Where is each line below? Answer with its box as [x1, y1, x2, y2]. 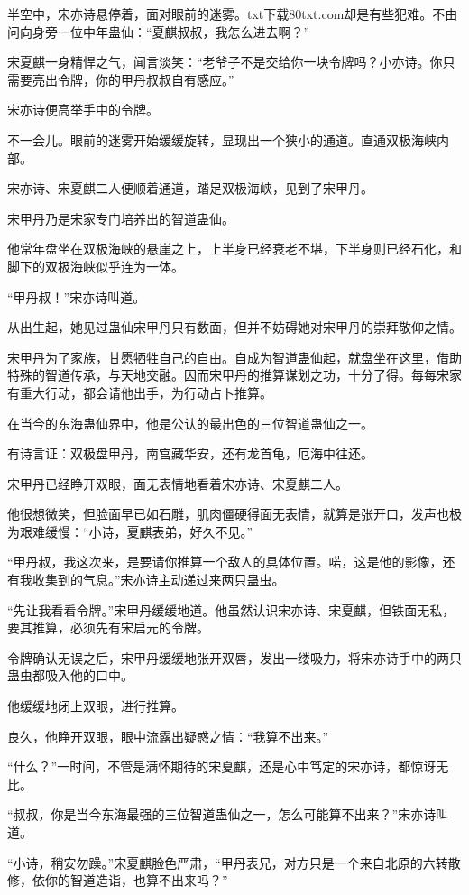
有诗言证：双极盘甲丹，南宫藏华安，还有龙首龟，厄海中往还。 [7, 444, 373, 463]
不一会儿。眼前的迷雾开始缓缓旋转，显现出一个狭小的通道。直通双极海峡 [7, 130, 437, 149]
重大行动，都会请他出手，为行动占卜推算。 [19, 383, 272, 401]
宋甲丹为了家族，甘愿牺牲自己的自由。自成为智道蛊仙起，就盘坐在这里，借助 [7, 347, 462, 366]
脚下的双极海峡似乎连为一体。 [7, 256, 184, 275]
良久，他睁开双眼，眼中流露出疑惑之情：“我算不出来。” [7, 726, 329, 745]
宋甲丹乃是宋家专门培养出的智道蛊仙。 [7, 208, 234, 227]
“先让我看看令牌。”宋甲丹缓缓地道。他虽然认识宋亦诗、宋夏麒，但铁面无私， [7, 600, 455, 619]
